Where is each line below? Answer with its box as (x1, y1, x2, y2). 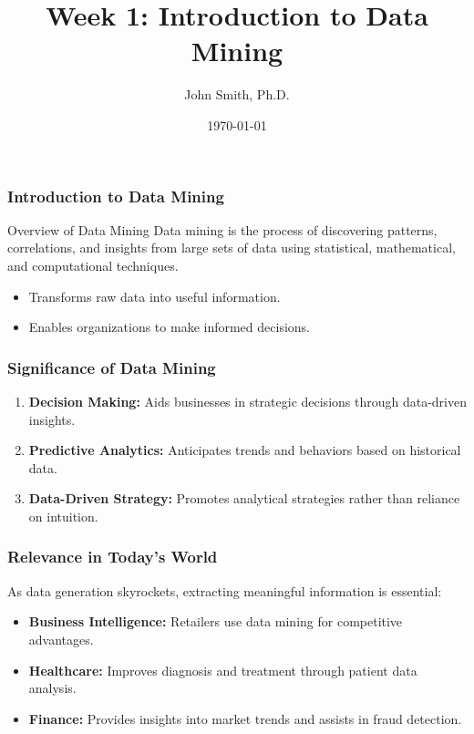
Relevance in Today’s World (7, 545, 218, 568)
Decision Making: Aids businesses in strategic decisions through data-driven (28, 391, 467, 410)
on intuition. (28, 506, 98, 525)
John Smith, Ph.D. (184, 85, 290, 104)
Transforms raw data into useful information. (28, 286, 281, 305)
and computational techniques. (7, 255, 179, 274)
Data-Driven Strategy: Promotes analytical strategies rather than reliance (28, 489, 460, 508)
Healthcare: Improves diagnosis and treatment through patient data (28, 660, 417, 679)
